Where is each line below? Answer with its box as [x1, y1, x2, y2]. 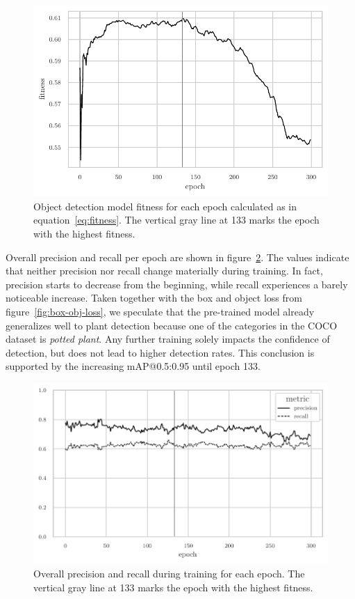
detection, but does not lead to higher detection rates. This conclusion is [6, 345, 315, 359]
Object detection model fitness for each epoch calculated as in [33, 199, 297, 213]
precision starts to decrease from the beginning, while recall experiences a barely [6, 277, 348, 291]
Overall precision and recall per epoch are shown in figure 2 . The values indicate [6, 249, 349, 264]
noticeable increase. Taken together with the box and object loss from [6, 290, 302, 305]
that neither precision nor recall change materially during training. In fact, [6, 263, 323, 278]
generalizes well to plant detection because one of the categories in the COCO [6, 318, 338, 332]
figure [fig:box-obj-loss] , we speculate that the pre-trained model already [6, 304, 315, 318]
